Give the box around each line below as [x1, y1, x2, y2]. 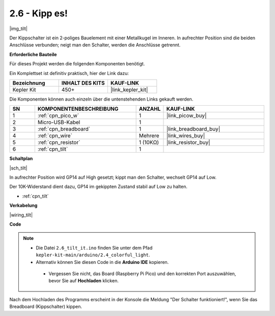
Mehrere [139, 132, 160, 139]
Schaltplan [9, 156, 33, 162]
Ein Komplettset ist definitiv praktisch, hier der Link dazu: [9, 70, 129, 76]
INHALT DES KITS [61, 79, 105, 86]
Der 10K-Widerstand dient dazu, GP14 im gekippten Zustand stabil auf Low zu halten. [9, 184, 188, 190]
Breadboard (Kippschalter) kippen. [9, 304, 82, 310]
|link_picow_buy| [166, 112, 207, 119]
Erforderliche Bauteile [9, 51, 57, 57]
